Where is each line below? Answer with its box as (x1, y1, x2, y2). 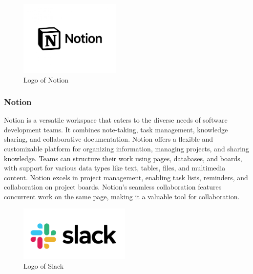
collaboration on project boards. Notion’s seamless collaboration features (4, 182, 222, 192)
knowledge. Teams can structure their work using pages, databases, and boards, (4, 153, 242, 163)
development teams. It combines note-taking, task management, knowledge (4, 124, 228, 134)
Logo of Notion (23, 75, 68, 85)
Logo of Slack (23, 261, 64, 271)
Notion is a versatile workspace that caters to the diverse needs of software (4, 115, 228, 125)
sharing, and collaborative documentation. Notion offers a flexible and (4, 134, 213, 144)
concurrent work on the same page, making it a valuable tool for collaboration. (4, 191, 240, 201)
